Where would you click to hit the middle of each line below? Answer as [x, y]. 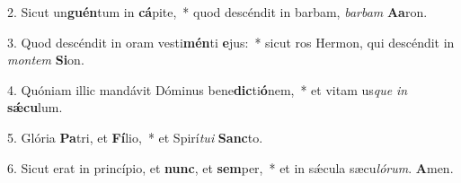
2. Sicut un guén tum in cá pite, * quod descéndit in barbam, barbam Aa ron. [217, 12]
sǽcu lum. [35, 107]
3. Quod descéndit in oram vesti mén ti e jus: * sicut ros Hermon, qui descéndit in [231, 42]
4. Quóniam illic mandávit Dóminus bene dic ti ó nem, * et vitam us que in [208, 89]
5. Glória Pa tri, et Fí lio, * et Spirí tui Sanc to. [135, 137]
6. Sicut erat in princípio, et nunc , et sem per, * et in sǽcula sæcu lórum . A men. [230, 167]
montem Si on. [46, 60]
